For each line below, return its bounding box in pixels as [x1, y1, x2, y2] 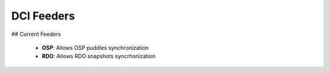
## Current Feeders [11, 30, 61, 38]
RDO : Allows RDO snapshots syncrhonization [42, 52, 156, 60]
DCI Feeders [11, 9, 75, 23]
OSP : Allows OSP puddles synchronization [42, 44, 149, 51]
